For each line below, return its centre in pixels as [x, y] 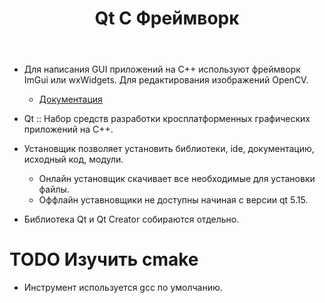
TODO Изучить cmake [104, 259]
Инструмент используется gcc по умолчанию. [123, 288]
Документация [70, 99]
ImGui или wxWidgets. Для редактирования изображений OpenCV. [166, 80]
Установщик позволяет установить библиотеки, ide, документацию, [169, 149]
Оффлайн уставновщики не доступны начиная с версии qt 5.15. [173, 200]
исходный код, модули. [73, 159]
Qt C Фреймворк [167, 18]
